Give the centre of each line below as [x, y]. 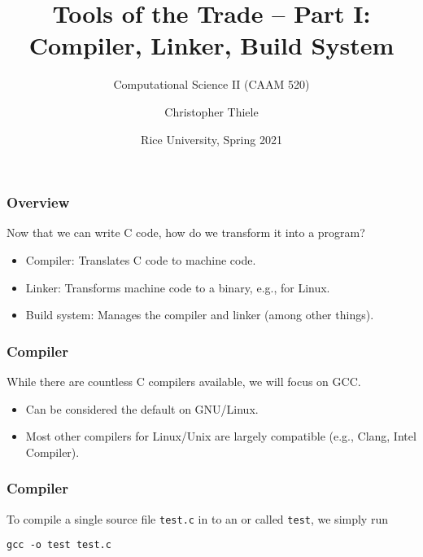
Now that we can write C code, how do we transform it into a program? [186, 232]
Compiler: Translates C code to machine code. [141, 259]
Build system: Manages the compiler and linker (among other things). [200, 315]
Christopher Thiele [211, 111]
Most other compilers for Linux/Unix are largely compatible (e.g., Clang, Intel [221, 436]
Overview [38, 202]
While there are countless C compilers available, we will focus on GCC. [184, 381]
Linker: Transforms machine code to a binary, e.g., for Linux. [178, 287]
